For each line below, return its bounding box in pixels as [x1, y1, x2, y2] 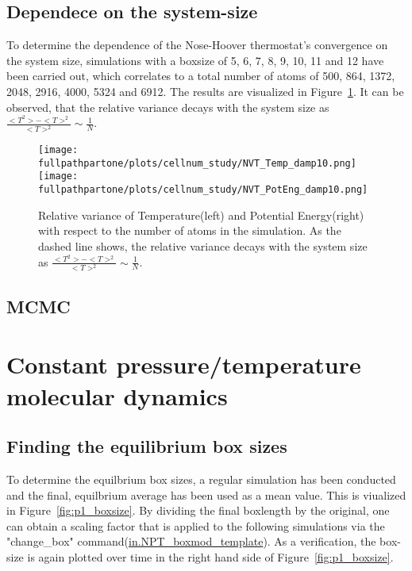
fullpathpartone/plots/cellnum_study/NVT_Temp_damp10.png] [38, 157, 356, 169]
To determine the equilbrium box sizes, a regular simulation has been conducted [6, 471, 396, 488]
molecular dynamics [6, 379, 228, 412]
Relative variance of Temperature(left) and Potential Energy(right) [38, 206, 364, 223]
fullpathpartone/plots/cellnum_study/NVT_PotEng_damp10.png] [38, 184, 368, 196]
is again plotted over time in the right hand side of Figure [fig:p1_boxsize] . [27, 549, 394, 565]
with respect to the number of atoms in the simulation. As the [38, 222, 341, 239]
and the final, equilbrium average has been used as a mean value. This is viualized [6, 486, 406, 503]
